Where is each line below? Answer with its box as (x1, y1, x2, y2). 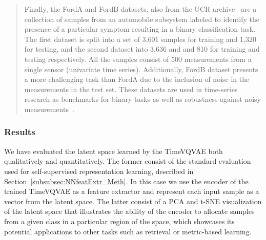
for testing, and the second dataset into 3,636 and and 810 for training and (24, 43, 260, 54)
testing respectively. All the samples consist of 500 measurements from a (24, 53, 252, 64)
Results (4, 125, 35, 138)
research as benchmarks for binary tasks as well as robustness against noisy (24, 94, 261, 104)
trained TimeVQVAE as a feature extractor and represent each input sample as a (4, 186, 259, 197)
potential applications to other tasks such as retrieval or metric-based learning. (4, 226, 252, 236)
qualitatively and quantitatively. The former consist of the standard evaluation (4, 156, 251, 166)
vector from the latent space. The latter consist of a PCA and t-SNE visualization (4, 195, 262, 206)
